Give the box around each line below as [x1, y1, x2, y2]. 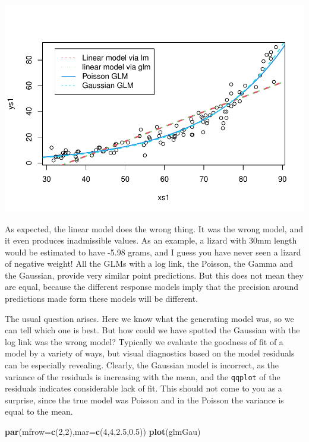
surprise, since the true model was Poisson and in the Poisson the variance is [5, 393, 284, 406]
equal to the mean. [5, 405, 73, 418]
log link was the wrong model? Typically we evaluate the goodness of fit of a [5, 335, 283, 348]
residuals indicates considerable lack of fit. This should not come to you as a [5, 382, 282, 394]
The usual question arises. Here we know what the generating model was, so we [5, 312, 294, 324]
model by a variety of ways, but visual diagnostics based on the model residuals [5, 347, 295, 359]
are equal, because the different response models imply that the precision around [5, 280, 299, 293]
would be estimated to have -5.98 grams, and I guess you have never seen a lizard [5, 245, 301, 258]
